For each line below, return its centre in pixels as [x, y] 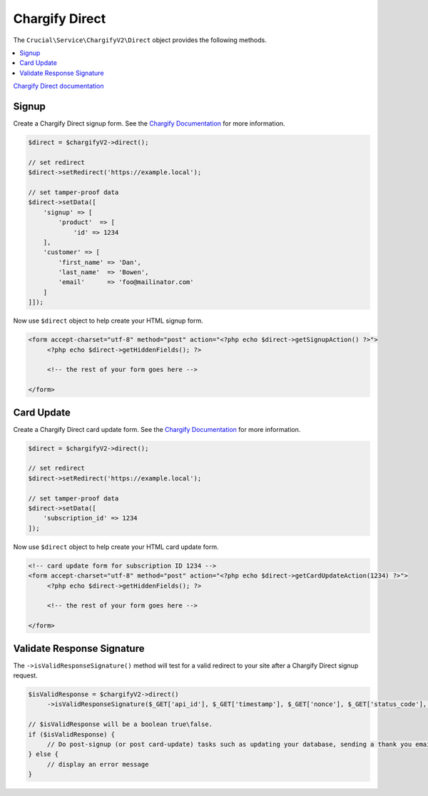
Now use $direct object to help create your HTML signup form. [108, 321]
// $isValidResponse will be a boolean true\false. [121, 724]
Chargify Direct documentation [58, 86]
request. [26, 675]
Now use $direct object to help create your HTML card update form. [116, 547]
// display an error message [98, 764]
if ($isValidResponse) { [72, 734]
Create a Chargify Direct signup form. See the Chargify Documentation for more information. [149, 124]
